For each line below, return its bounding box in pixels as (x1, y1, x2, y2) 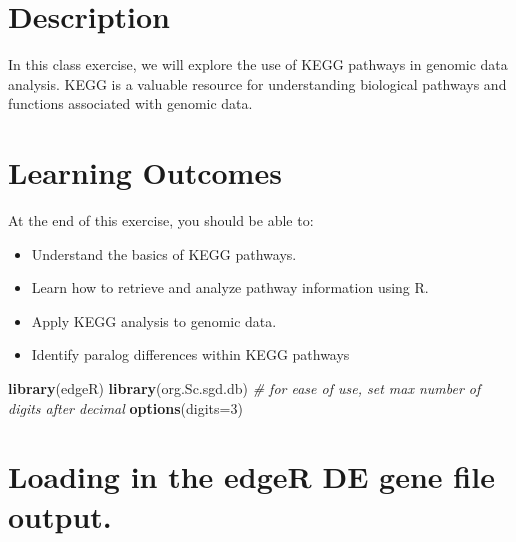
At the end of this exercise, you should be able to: (8, 210, 314, 231)
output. (8, 495, 112, 536)
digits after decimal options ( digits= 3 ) (8, 397, 243, 418)
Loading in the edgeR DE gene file (8, 456, 495, 497)
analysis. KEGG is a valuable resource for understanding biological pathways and (8, 73, 507, 94)
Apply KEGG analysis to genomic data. (31, 310, 277, 331)
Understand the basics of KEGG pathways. (31, 243, 297, 264)
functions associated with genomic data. (8, 93, 253, 114)
